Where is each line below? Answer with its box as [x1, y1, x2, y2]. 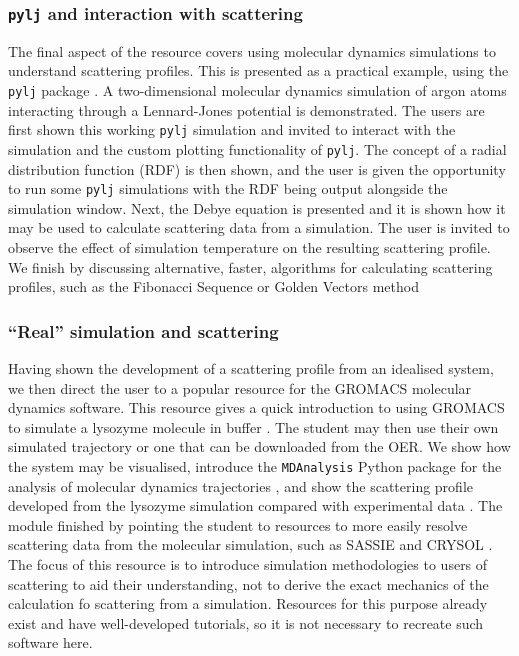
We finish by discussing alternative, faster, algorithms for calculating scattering [8, 256, 493, 277]
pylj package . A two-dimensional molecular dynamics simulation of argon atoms [8, 79, 507, 100]
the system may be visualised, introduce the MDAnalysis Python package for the [8, 455, 502, 476]
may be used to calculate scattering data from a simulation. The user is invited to [8, 217, 510, 238]
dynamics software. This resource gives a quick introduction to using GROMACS [8, 397, 505, 418]
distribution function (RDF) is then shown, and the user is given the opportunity [8, 158, 506, 179]
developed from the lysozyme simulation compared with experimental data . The [8, 495, 503, 516]
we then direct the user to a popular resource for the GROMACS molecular [8, 377, 472, 398]
